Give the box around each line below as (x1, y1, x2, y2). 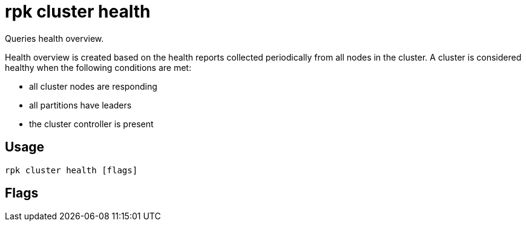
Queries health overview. (5, 33, 104, 44)
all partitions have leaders (29, 99, 132, 110)
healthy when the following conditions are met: (5, 62, 191, 73)
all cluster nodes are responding (29, 81, 157, 91)
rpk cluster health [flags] (5, 165, 138, 175)
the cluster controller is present (29, 118, 154, 129)
